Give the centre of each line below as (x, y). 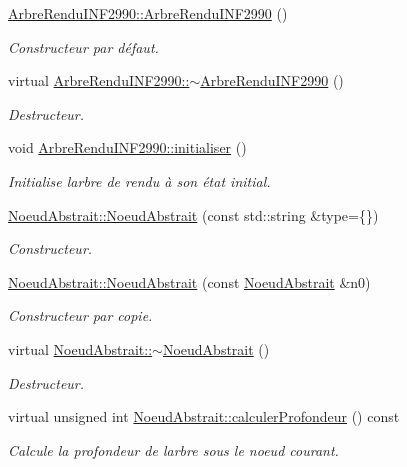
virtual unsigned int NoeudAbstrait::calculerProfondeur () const (204, 416)
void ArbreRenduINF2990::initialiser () (127, 147)
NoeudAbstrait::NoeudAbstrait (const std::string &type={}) (193, 214)
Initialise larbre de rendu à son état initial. (139, 180)
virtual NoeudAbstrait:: (80, 348)
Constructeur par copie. (80, 315)
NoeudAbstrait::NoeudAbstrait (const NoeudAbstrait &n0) (189, 281)
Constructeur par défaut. (83, 46)
